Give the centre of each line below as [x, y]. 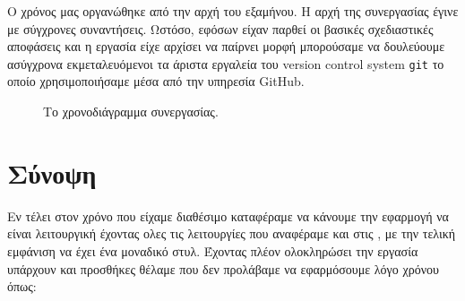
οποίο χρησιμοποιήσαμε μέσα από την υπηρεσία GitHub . [156, 81]
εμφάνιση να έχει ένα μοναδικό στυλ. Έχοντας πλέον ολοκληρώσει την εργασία [213, 250]
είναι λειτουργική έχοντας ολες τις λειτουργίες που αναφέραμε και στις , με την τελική [232, 233]
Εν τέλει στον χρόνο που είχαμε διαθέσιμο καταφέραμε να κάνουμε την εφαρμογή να [228, 215]
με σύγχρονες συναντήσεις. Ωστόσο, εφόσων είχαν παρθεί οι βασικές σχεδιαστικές [220, 28]
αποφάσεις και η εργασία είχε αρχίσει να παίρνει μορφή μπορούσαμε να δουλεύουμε [226, 46]
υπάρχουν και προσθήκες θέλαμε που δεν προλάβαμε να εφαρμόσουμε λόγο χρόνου [223, 268]
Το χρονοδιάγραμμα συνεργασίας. [131, 112]
